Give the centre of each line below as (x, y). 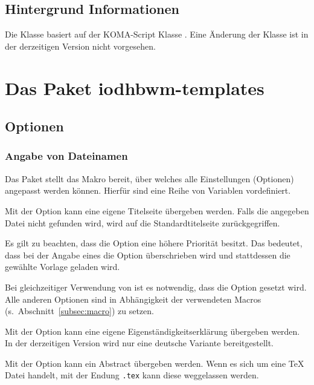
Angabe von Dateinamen (66, 156)
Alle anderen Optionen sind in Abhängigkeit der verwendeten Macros (133, 299)
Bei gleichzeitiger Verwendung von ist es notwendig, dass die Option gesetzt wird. (156, 287)
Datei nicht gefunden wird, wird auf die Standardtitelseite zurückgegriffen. (143, 222)
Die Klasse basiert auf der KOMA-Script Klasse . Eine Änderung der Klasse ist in (157, 34)
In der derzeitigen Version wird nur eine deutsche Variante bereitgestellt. (139, 343)
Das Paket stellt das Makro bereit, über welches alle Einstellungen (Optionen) (149, 178)
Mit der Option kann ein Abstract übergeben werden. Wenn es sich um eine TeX (155, 363)
